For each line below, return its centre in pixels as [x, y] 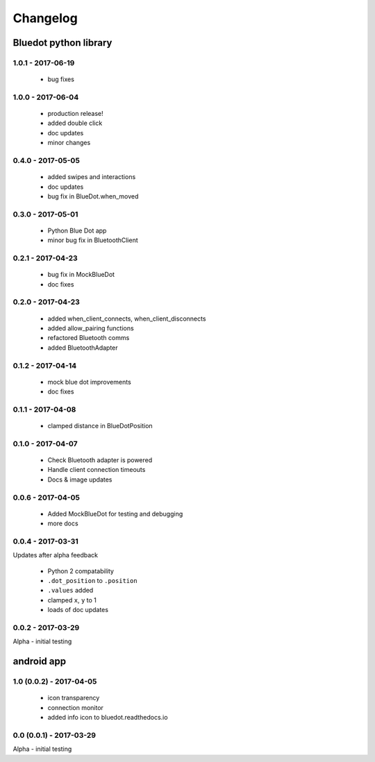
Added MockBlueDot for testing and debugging [115, 514]
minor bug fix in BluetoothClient [93, 240]
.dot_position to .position [93, 581]
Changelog [45, 18]
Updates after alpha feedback [56, 555]
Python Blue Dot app [77, 230]
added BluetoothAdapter [83, 348]
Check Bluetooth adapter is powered [100, 460]
